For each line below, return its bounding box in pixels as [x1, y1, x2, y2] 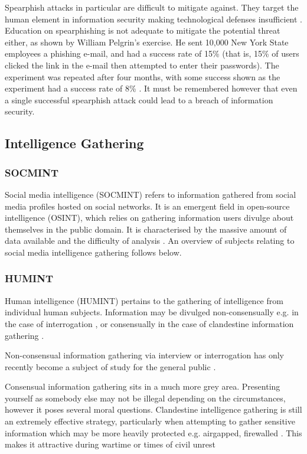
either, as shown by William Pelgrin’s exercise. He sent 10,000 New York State [5, 35, 289, 48]
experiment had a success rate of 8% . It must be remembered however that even [5, 82, 298, 94]
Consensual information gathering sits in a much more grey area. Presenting [5, 380, 280, 393]
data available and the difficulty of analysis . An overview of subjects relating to [5, 234, 295, 247]
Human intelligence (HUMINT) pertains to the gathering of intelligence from [5, 294, 283, 306]
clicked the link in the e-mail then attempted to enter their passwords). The [5, 58, 279, 71]
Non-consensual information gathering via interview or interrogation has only [5, 349, 285, 361]
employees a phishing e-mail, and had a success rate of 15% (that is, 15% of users [5, 47, 299, 60]
